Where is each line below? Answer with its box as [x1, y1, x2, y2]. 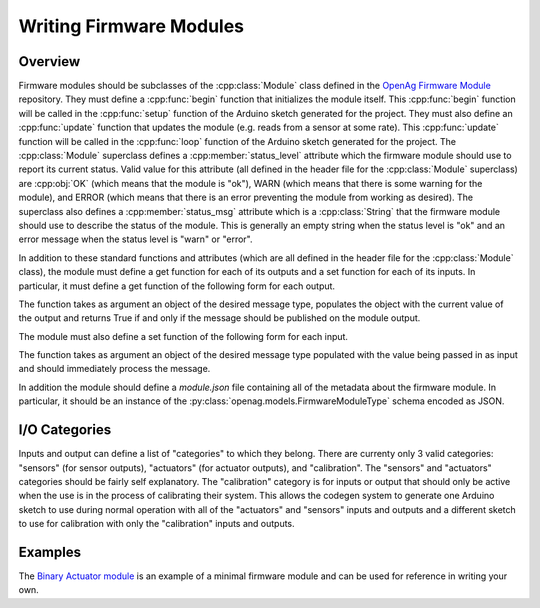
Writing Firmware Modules [18, 15, 245, 37]
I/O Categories [18, 421, 112, 439]
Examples [18, 543, 82, 560]
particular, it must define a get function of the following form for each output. [18, 280, 335, 292]
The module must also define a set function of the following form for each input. [18, 330, 349, 342]
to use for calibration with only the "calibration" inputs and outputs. [18, 518, 295, 530]
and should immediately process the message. [18, 363, 211, 375]
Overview [18, 53, 81, 70]
